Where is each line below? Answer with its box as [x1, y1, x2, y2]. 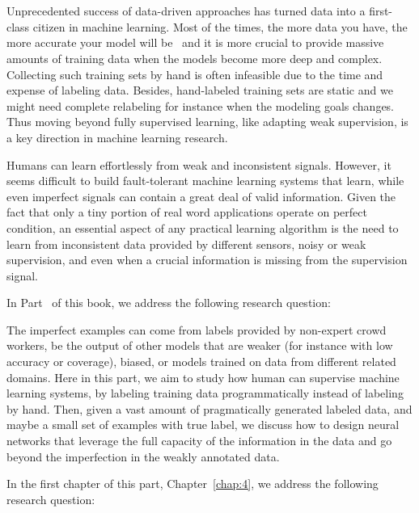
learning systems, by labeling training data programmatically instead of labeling [6, 385, 404, 402]
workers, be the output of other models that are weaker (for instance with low [6, 337, 393, 354]
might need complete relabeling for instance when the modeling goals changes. [6, 97, 395, 114]
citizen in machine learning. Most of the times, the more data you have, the [32, 18, 408, 35]
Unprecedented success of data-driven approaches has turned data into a [6, 2, 366, 19]
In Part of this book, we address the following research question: [6, 294, 331, 311]
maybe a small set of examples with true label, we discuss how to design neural [6, 416, 400, 433]
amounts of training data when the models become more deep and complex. [6, 49, 383, 66]
